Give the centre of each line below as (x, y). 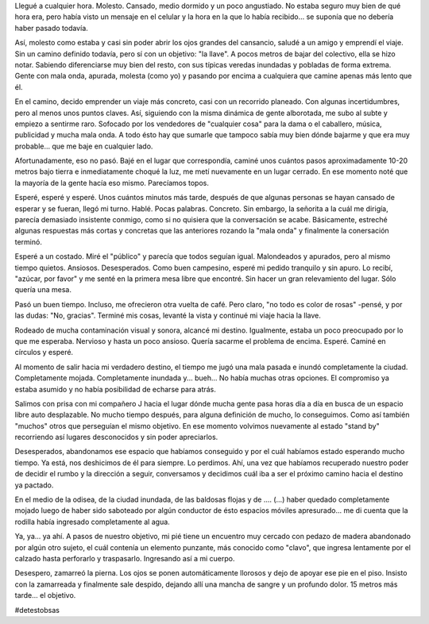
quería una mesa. (43, 290)
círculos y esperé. (44, 352)
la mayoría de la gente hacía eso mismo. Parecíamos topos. (112, 183)
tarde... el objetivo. (45, 595)
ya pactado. (34, 485)
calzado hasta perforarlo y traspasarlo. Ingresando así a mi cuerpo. (125, 558)
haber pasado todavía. (52, 28)
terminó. (29, 241)
